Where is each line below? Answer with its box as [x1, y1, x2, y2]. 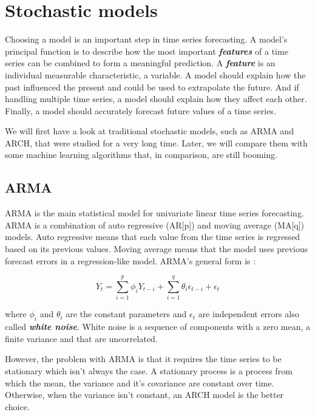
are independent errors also [198, 307, 299, 320]
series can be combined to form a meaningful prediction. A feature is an [5, 57, 276, 69]
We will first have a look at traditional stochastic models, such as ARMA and [5, 125, 294, 137]
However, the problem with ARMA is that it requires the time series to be [5, 352, 282, 365]
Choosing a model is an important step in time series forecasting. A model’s [5, 33, 288, 46]
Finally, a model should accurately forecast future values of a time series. [5, 104, 276, 117]
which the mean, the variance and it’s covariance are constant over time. [5, 376, 274, 389]
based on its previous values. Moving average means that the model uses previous [5, 242, 308, 255]
